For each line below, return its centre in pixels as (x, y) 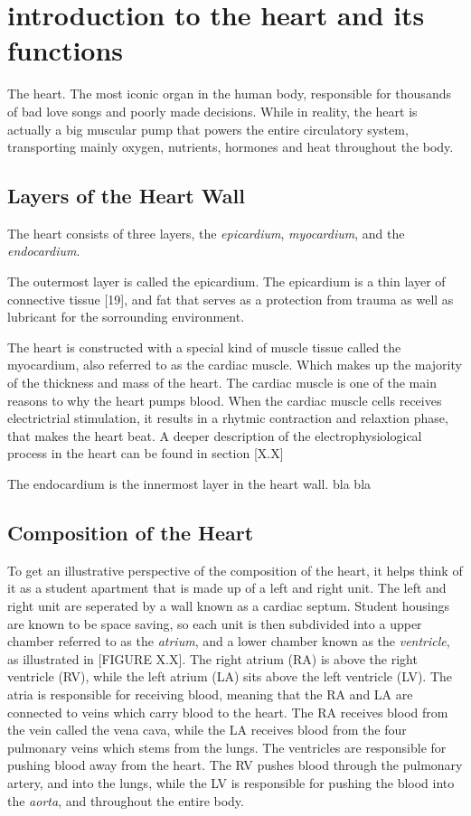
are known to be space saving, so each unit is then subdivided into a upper (215, 623)
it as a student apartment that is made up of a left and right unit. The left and (227, 588)
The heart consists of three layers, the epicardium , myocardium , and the (206, 233)
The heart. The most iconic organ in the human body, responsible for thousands (229, 94)
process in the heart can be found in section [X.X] (146, 453)
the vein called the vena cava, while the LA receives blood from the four (207, 730)
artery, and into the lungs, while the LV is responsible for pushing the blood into (231, 782)
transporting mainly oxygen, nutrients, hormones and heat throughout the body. (231, 147)
